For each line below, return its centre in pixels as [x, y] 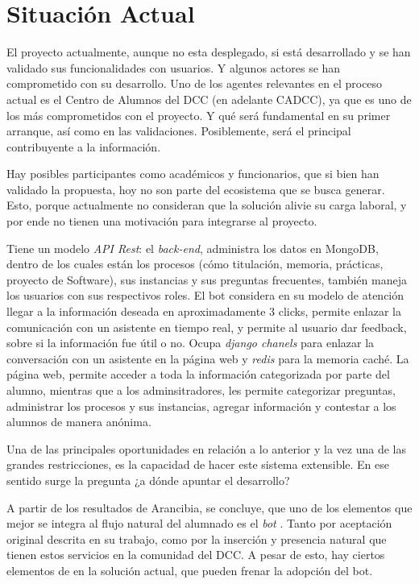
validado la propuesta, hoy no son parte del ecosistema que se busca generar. [196, 189]
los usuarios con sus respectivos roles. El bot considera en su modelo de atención [205, 295]
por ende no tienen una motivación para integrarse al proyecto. [162, 221]
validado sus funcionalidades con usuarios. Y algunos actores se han [174, 67]
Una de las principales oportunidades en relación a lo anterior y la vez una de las [206, 448]
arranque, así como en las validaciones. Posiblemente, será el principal [179, 131]
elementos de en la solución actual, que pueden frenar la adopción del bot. [190, 570]
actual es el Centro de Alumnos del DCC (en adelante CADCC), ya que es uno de [209, 99]
